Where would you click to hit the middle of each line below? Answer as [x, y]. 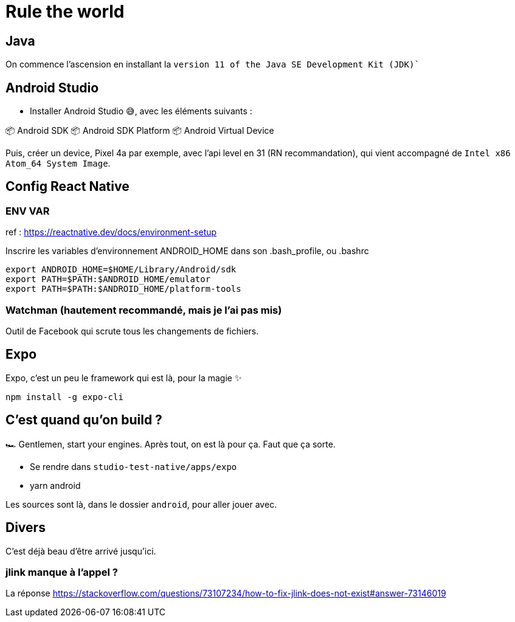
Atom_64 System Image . [58, 164]
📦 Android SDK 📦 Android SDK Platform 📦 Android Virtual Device [140, 131]
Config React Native [67, 187]
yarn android [55, 485]
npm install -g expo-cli [64, 397]
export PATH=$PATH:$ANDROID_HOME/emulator [108, 279]
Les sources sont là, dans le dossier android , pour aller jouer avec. [141, 504]
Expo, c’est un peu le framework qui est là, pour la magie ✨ [124, 378]
